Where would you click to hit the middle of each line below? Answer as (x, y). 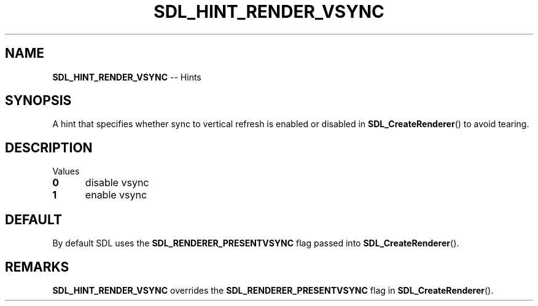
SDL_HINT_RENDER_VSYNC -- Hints (127, 77)
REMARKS (37, 267)
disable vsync (117, 183)
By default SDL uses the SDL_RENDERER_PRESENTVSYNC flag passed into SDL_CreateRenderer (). (256, 243)
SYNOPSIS (38, 101)
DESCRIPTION (49, 147)
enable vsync (116, 195)
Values (66, 171)
